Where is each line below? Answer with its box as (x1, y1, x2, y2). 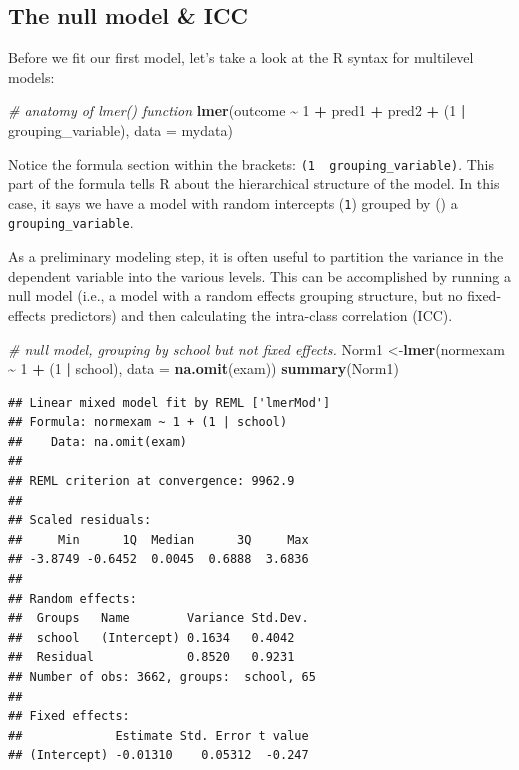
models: (8, 66, 55, 87)
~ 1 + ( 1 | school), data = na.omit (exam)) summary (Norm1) (8, 358, 399, 379)
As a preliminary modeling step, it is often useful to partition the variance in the (8, 246, 504, 267)
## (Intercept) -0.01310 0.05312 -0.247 (8, 748, 309, 763)
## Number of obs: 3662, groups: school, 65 (8, 670, 316, 685)
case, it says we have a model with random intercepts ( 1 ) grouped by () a (8, 192, 458, 213)
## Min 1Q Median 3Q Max (8, 532, 309, 547)
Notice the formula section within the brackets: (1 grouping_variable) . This (8, 153, 495, 174)
